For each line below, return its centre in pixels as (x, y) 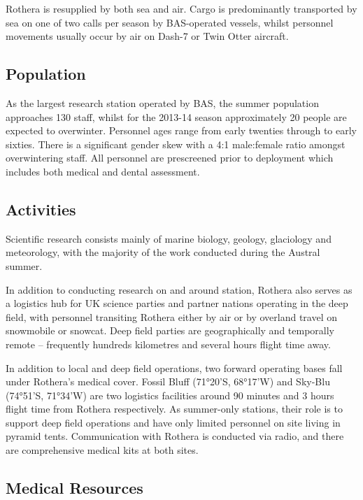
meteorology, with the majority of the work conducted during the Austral (163, 252)
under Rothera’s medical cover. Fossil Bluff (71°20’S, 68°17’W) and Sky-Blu (168, 381)
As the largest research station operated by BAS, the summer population (162, 102)
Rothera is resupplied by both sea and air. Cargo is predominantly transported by (181, 8)
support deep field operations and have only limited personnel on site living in (173, 422)
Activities (41, 209)
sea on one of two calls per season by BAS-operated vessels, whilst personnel (170, 22)
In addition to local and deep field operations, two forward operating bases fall (174, 367)
